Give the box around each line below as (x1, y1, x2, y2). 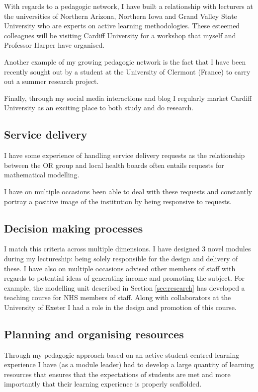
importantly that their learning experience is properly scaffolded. (4, 379, 202, 389)
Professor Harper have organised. (4, 40, 105, 50)
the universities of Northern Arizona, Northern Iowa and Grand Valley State (4, 10, 237, 21)
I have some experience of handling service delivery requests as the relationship (4, 150, 245, 160)
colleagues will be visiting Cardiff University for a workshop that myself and (4, 30, 236, 40)
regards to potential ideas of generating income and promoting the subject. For (4, 273, 245, 283)
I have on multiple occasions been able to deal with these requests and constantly (4, 186, 253, 196)
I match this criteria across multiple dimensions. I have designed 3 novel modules (4, 243, 251, 254)
